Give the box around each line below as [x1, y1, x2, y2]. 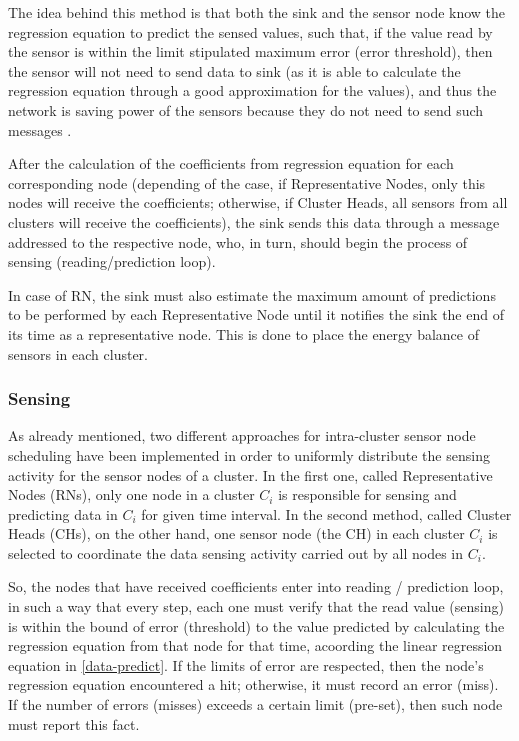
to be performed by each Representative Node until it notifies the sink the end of [8, 304, 504, 325]
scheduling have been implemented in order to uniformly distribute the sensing [8, 444, 490, 465]
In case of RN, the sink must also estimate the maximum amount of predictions [8, 284, 496, 305]
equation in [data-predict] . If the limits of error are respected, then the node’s [8, 654, 484, 675]
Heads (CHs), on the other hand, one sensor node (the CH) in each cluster [8, 523, 465, 544]
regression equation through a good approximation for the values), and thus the [8, 80, 497, 101]
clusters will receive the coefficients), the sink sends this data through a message [8, 211, 500, 232]
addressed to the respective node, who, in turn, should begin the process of [8, 231, 468, 252]
